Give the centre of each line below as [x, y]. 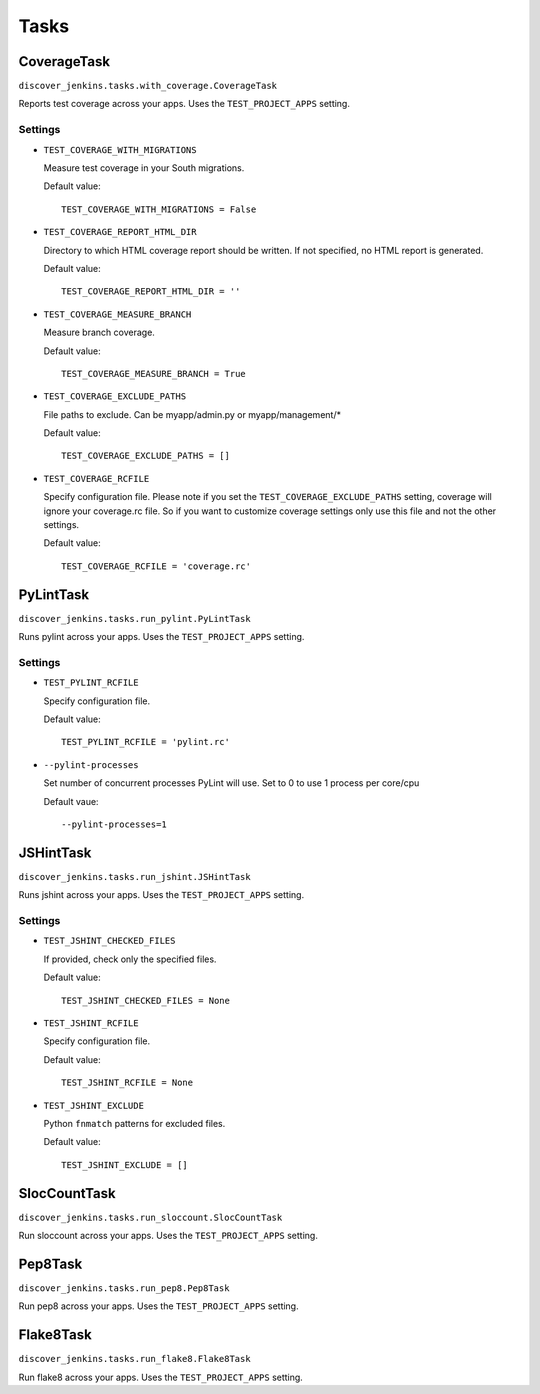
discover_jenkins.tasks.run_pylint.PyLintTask [134, 618]
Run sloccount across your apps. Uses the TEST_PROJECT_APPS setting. [168, 1235]
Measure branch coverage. [99, 332]
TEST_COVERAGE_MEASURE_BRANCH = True [154, 373]
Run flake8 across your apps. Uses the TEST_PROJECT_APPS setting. [161, 1377]
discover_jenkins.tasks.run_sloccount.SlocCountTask [150, 1217]
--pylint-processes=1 [114, 824]
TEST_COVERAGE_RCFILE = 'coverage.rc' [156, 566]
